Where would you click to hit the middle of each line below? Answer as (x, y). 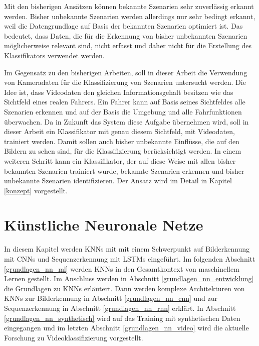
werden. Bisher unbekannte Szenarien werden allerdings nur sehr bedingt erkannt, (130, 16)
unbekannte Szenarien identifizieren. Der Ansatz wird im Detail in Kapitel (118, 181)
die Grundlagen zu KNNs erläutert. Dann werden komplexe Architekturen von (124, 288)
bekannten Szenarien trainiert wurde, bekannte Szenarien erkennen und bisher (124, 170)
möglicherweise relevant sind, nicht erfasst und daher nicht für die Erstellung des (128, 45)
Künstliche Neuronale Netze (104, 225)
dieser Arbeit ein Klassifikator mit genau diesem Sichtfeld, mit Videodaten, (119, 131)
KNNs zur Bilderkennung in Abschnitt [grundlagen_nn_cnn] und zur (111, 298)
